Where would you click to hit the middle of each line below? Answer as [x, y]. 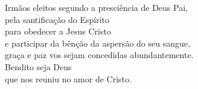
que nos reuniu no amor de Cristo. [68, 78]
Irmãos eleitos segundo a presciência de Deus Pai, [96, 7]
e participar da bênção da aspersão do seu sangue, [97, 43]
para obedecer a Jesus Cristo [58, 31]
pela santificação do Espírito [57, 19]
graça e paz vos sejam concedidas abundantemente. [99, 55]
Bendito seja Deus [38, 66]
